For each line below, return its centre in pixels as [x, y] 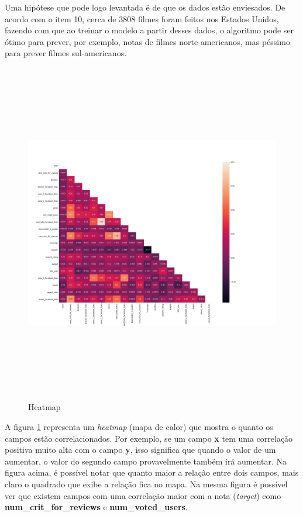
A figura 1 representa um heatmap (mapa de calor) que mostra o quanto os [139, 427]
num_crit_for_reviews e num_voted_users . [96, 507]
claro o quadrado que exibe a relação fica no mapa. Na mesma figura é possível [146, 484]
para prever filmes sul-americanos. [66, 53]
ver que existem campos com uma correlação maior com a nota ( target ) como [143, 495]
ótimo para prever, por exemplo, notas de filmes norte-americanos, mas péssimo [147, 41]
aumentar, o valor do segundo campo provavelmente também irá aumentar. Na [146, 461]
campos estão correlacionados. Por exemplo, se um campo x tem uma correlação [149, 438]
